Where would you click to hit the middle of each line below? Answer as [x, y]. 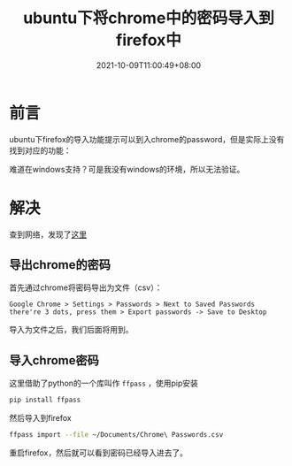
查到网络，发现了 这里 [48, 234]
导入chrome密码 [54, 360]
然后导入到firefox [41, 418]
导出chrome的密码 [60, 265]
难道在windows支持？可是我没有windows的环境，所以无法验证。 [127, 169]
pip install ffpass [45, 400]
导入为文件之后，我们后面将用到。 [71, 330]
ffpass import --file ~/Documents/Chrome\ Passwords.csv [116, 435]
